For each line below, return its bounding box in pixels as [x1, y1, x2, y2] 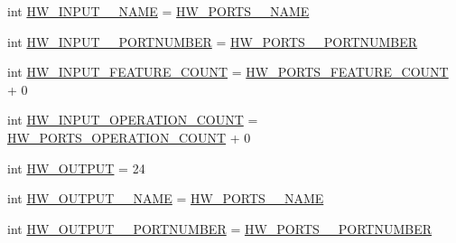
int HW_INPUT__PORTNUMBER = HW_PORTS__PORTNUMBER [7, 32, 418, 51]
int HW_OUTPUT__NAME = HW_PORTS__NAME [7, 189, 324, 208]
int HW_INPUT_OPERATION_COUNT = [7, 110, 258, 129]
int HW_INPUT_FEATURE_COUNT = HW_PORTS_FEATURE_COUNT [7, 62, 449, 81]
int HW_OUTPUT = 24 [7, 158, 145, 177]
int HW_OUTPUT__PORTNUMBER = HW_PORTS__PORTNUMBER [7, 219, 433, 238]
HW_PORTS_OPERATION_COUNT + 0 [7, 127, 251, 146]
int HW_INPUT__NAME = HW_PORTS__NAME [7, 2, 310, 20]
